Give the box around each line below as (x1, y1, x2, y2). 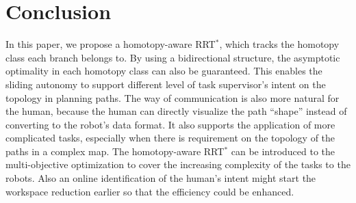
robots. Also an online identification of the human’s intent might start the (5, 171, 316, 185)
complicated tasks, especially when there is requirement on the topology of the (5, 131, 335, 145)
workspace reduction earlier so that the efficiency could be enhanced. (5, 184, 294, 198)
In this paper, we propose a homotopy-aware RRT (5, 37, 216, 51)
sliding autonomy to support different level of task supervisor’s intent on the (5, 77, 326, 91)
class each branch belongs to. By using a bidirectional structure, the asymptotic (5, 50, 340, 64)
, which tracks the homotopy (219, 37, 340, 51)
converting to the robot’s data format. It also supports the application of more (5, 117, 335, 131)
